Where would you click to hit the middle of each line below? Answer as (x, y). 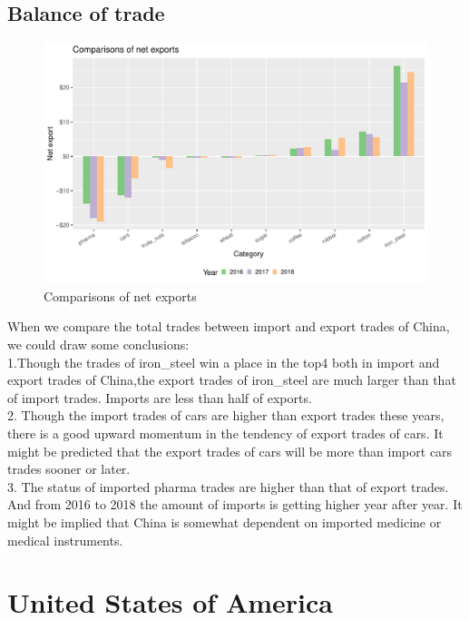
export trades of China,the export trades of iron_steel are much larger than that (232, 380)
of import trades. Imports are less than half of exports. (160, 397)
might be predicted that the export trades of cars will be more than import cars (230, 451)
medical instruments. (65, 540)
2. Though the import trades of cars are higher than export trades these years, (226, 415)
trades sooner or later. (69, 469)
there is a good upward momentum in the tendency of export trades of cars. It (225, 433)
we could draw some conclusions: (98, 344)
